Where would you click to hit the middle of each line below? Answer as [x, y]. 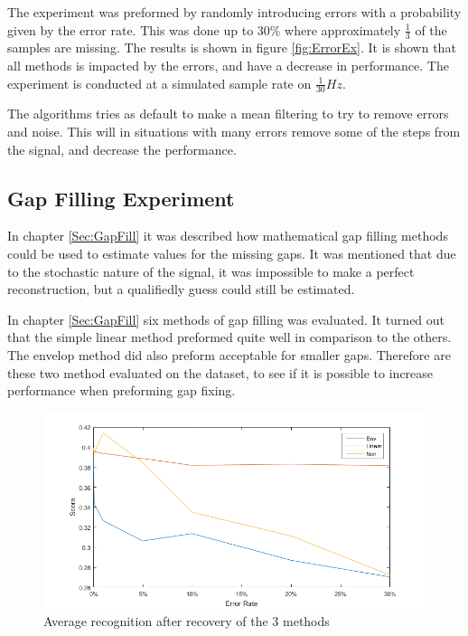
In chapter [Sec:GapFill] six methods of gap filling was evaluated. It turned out [226, 319]
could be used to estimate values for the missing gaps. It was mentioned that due [232, 254]
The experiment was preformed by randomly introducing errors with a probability [234, 12]
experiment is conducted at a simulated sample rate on [159, 83]
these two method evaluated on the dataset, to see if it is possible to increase [220, 372]
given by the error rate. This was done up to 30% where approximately [204, 29]
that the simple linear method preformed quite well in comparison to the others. [229, 337]
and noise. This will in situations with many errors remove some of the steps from [234, 132]
